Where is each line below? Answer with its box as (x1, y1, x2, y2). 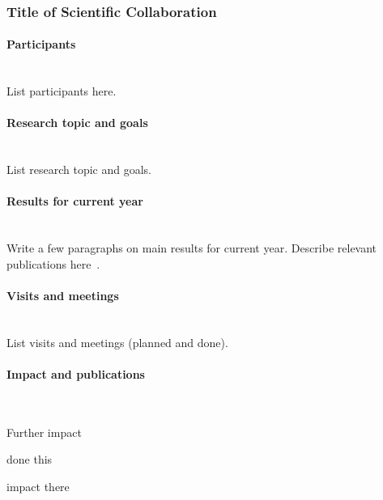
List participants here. (6, 83, 117, 100)
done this (6, 451, 53, 468)
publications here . (6, 255, 100, 272)
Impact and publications (6, 365, 145, 382)
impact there (6, 477, 70, 494)
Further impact (6, 423, 82, 440)
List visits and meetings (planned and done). (6, 333, 228, 350)
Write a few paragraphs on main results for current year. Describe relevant (6, 239, 377, 256)
